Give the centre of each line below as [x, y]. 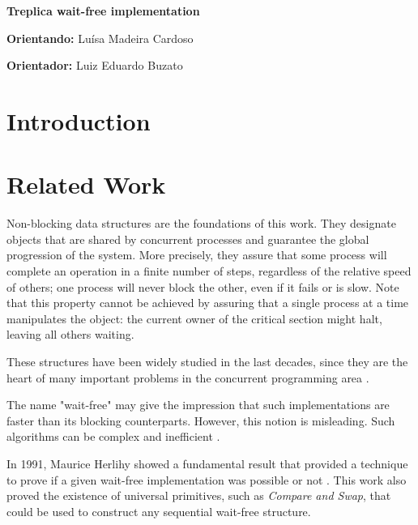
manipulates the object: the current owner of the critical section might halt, [194, 318]
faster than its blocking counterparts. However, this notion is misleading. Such [201, 420]
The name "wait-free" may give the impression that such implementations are [198, 405]
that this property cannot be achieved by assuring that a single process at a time [208, 303]
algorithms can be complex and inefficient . [113, 436]
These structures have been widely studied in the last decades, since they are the [207, 362]
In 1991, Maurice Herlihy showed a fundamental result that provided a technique [207, 463]
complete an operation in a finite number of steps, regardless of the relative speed [209, 271]
